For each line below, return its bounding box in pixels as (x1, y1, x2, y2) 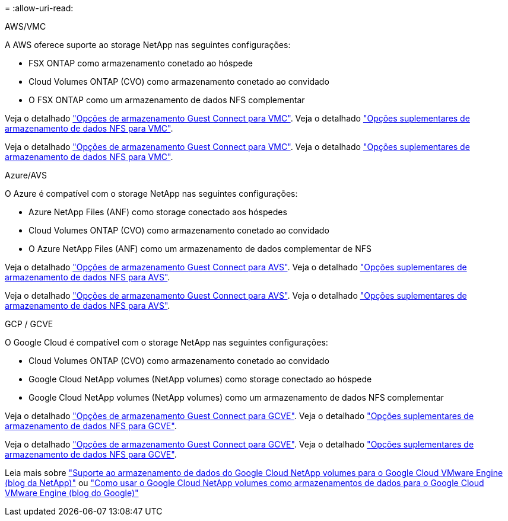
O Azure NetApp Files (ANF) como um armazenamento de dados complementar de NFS (28, 244, 372, 254)
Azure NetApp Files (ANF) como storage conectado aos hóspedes (28, 207, 287, 217)
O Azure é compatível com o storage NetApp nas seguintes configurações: (5, 188, 298, 199)
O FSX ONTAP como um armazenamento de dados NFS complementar (28, 95, 305, 105)
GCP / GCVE (5, 319, 53, 329)
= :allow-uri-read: (5, 3, 74, 13)
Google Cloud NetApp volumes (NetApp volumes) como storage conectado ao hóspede (28, 374, 372, 384)
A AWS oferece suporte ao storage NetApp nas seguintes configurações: (5, 40, 291, 50)
